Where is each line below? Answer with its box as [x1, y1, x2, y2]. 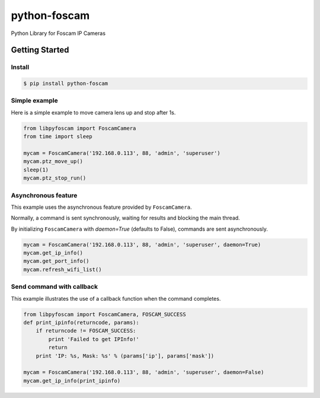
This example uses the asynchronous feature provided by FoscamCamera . [11, 203, 192, 211]
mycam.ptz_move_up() [23, 158, 83, 165]
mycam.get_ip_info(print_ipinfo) [23, 377, 121, 384]
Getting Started [11, 45, 69, 55]
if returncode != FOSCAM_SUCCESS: [36, 327, 136, 335]
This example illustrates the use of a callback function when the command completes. [11, 295, 221, 302]
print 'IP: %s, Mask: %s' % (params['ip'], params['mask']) [36, 352, 215, 359]
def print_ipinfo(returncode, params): [23, 319, 139, 326]
